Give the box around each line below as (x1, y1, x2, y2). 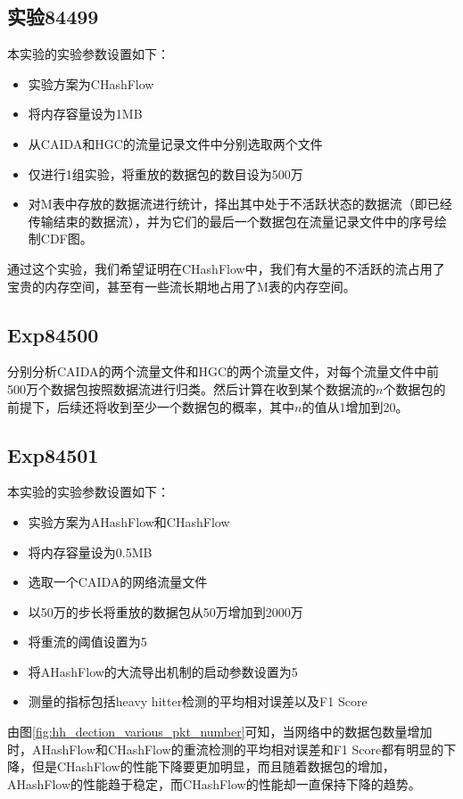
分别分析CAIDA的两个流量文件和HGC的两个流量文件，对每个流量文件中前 (7, 362, 440, 381)
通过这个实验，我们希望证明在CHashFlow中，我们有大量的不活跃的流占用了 (7, 259, 445, 277)
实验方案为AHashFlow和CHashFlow (28, 512, 230, 531)
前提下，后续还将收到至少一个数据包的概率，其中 (7, 397, 294, 416)
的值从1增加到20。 (302, 397, 409, 416)
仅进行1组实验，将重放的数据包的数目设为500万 (28, 164, 303, 183)
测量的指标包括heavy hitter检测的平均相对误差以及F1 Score (28, 692, 368, 711)
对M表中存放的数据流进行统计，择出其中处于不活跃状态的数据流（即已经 (28, 194, 452, 213)
